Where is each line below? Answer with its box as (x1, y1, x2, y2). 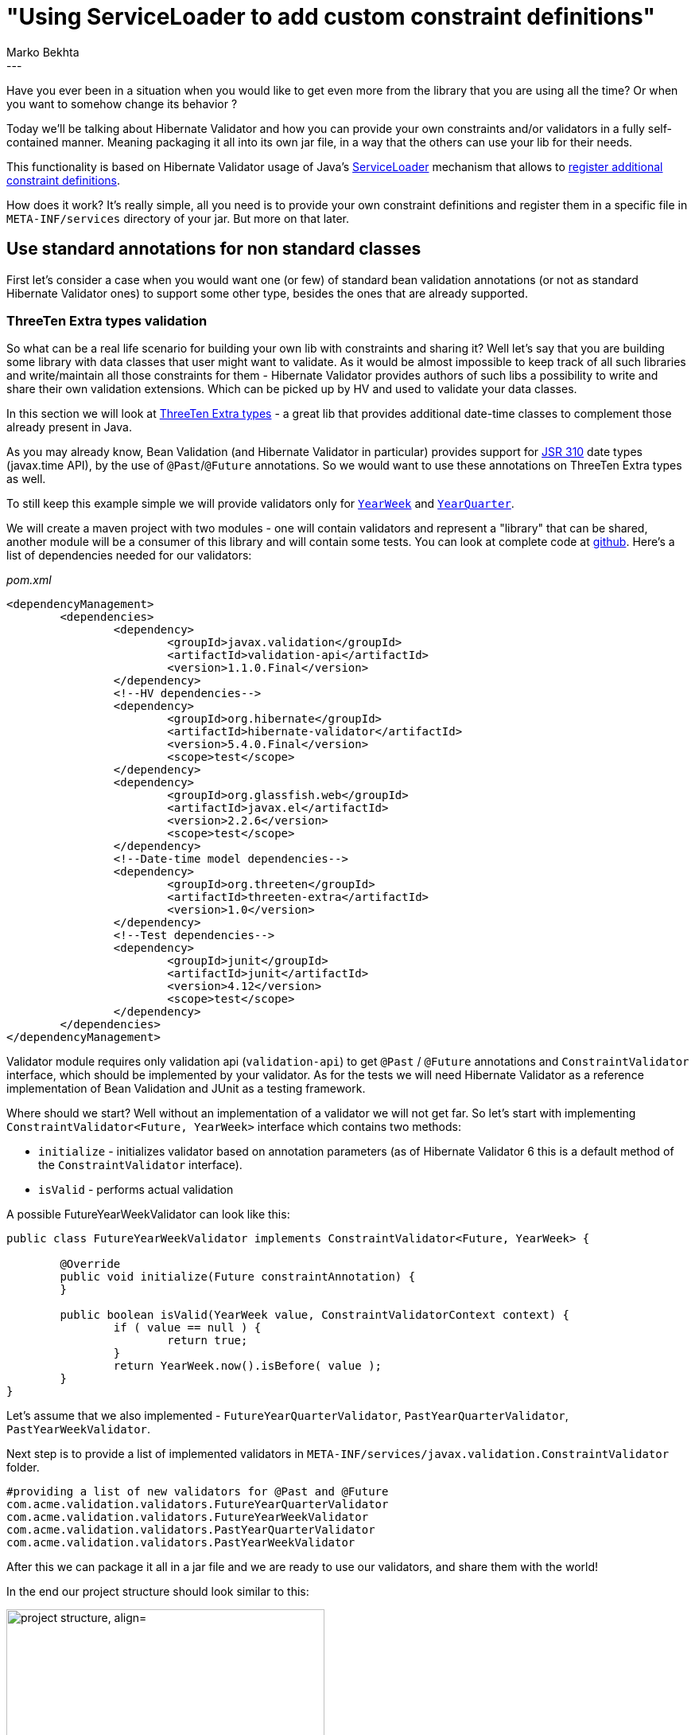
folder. (6, 1460, 40, 1475)
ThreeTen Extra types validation (6, 312, 208, 329)
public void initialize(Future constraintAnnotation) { (60, 1270, 416, 1284)
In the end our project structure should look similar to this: (6, 1585, 309, 1599)
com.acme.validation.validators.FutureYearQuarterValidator (6, 1498, 389, 1511)
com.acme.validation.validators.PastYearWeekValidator (6, 1536, 355, 1550)
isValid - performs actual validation (38, 1183, 234, 1197)
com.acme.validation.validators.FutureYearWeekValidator (6, 1511, 369, 1524)
